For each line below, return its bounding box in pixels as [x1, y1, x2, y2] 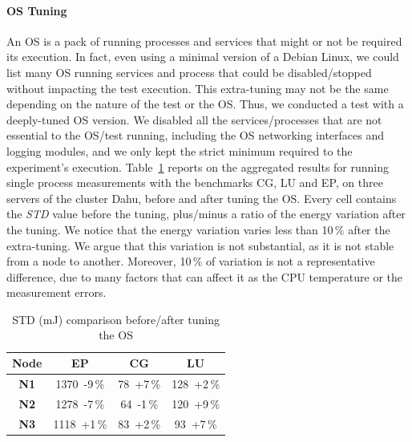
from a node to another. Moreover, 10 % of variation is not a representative [6, 253, 375, 270]
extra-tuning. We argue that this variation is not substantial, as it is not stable [6, 237, 394, 253]
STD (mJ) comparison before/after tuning [12, 310, 220, 327]
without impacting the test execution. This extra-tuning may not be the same [6, 79, 389, 96]
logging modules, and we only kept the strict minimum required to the [6, 142, 353, 159]
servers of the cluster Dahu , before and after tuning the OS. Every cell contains [6, 189, 397, 206]
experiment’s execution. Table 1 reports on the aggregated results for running [6, 158, 390, 175]
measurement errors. [6, 284, 107, 301]
